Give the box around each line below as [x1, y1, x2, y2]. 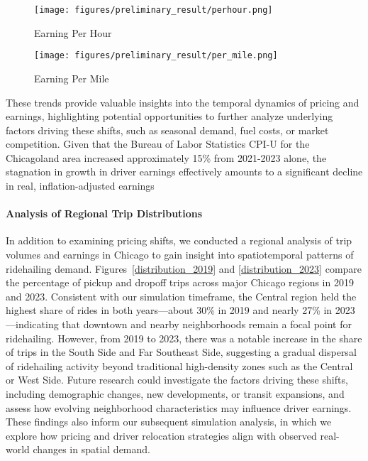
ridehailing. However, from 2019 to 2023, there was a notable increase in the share [6, 330, 362, 345]
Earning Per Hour [34, 25, 112, 40]
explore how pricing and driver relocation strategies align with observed [6, 428, 317, 443]
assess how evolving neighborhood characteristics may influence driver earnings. [6, 400, 352, 415]
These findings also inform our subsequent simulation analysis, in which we [6, 414, 332, 429]
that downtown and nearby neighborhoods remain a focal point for [62, 317, 352, 332]
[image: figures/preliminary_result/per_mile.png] [34, 50, 278, 61]
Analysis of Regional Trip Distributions [6, 206, 203, 221]
